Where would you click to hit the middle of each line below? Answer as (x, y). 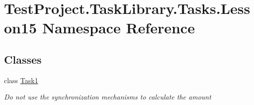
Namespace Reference (118, 28)
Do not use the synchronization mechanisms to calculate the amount (108, 97)
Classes (23, 59)
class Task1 (21, 80)
